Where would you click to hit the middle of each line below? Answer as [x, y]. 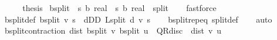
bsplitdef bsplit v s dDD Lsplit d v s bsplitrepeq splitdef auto [138, 19]
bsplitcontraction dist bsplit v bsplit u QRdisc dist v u [113, 30]
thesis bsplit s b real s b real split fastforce [119, 8]
